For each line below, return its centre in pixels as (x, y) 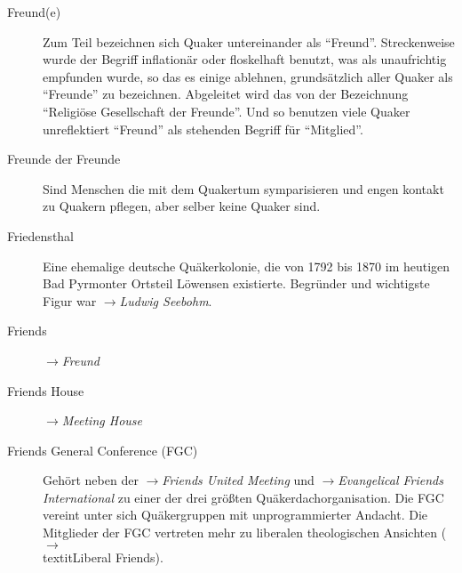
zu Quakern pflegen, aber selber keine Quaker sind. (182, 206)
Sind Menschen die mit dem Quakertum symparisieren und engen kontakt (243, 188)
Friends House (46, 390)
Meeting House (102, 420)
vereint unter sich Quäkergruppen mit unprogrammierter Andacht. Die (235, 515)
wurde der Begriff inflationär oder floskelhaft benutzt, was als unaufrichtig (245, 59)
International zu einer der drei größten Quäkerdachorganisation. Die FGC (243, 497)
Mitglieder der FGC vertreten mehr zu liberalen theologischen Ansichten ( (245, 533)
